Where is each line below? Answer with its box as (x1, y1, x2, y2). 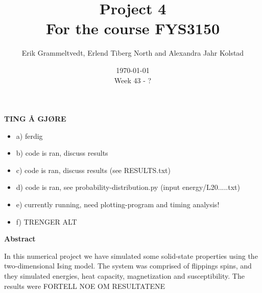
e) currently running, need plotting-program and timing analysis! (16, 199, 220, 210)
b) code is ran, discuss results (16, 148, 108, 158)
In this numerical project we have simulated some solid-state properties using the (4, 250, 258, 261)
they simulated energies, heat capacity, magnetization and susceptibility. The (4, 271, 245, 281)
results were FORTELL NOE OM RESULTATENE (4, 280, 165, 291)
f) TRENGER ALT (16, 216, 77, 227)
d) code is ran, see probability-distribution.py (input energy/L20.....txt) (16, 182, 240, 192)
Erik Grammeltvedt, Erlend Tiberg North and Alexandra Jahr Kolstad (21, 47, 244, 58)
